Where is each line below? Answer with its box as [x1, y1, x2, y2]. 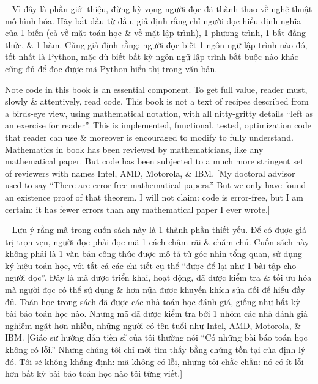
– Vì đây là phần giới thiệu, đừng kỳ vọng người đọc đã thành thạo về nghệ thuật [5, 2, 312, 15]
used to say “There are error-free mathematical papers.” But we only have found [5, 179, 306, 191]
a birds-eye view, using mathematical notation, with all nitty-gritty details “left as [5, 106, 313, 119]
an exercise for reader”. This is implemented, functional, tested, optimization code [5, 119, 311, 131]
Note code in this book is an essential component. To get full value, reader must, [5, 83, 308, 95]
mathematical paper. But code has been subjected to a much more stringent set [5, 155, 304, 168]
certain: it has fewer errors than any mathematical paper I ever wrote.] [5, 202, 270, 215]
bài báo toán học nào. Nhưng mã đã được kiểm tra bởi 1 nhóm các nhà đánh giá [5, 307, 308, 320]
